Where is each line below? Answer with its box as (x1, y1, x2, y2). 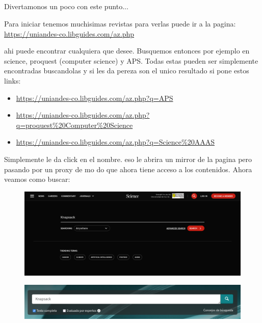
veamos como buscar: (4, 174, 70, 184)
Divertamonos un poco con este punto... (4, 1, 128, 12)
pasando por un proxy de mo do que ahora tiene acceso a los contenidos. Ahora (4, 164, 252, 174)
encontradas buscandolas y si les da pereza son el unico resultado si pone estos (4, 65, 249, 76)
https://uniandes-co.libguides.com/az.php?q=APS (16, 92, 173, 103)
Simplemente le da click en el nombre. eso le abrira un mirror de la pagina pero (4, 153, 252, 164)
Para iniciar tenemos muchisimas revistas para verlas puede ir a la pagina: (4, 18, 236, 29)
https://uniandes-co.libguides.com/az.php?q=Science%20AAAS (16, 137, 215, 147)
